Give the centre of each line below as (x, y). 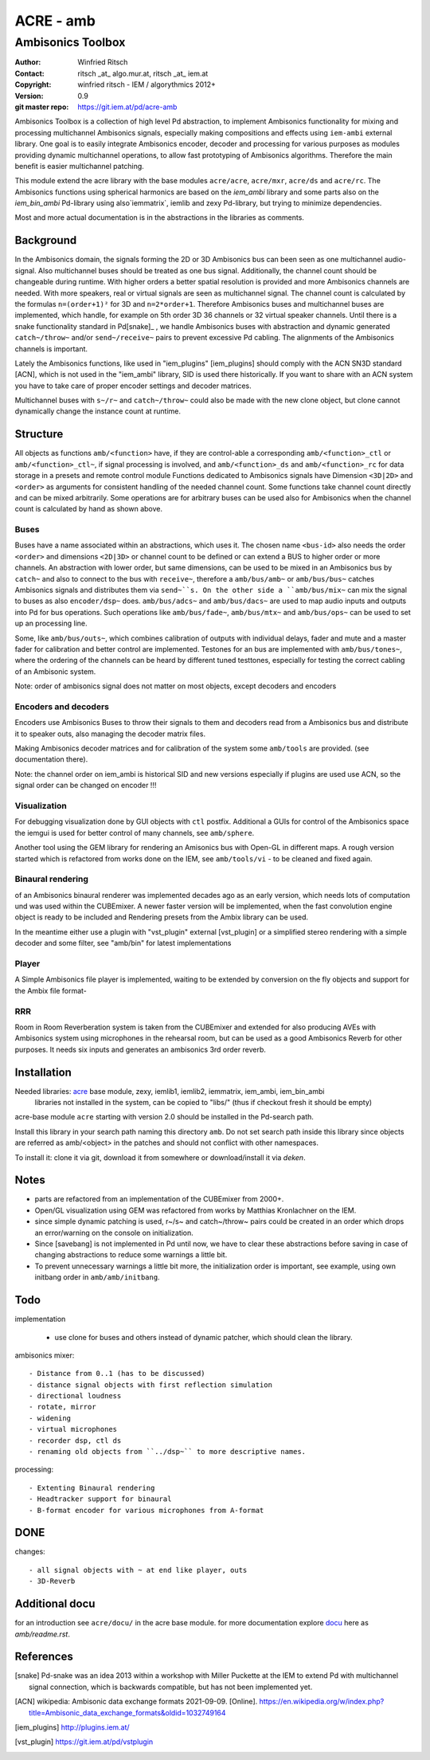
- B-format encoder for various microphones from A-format (147, 1510)
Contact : (30, 73)
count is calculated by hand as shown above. (89, 509)
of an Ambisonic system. (55, 671)
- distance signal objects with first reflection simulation (150, 1385)
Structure (39, 434)
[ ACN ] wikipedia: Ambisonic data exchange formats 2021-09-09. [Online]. (136, 1702)
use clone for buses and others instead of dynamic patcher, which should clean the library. (203, 1337)
